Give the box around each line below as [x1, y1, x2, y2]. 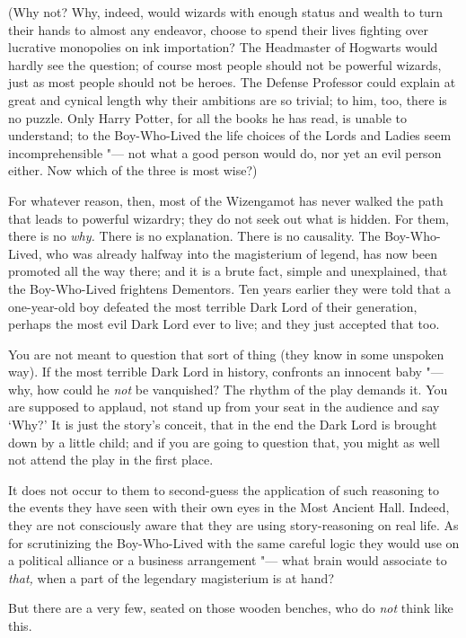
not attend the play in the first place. [8, 450, 214, 469]
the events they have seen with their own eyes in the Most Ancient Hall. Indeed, [8, 498, 450, 517]
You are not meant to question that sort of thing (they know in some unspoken [8, 344, 444, 363]
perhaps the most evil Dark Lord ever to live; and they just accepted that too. [8, 315, 440, 333]
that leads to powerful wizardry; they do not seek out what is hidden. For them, [8, 208, 449, 227]
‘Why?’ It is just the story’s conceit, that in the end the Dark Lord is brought [8, 415, 437, 434]
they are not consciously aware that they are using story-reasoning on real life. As [8, 516, 459, 535]
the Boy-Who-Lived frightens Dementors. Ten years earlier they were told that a [8, 279, 451, 297]
